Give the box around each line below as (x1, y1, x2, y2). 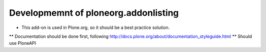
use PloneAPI (9, 40, 36, 46)
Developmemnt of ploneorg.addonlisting (9, 7, 179, 18)
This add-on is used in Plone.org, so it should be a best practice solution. (21, 25, 170, 30)
